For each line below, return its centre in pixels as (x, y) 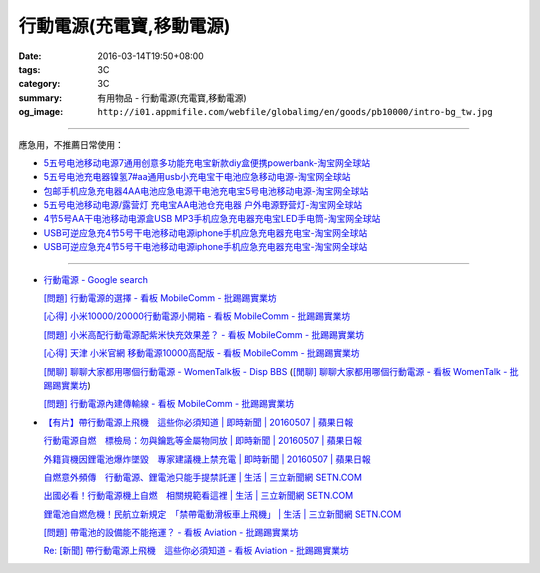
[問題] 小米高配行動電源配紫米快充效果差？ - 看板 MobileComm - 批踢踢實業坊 (204, 334)
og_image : (41, 112)
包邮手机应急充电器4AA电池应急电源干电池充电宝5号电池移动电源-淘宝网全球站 (206, 191)
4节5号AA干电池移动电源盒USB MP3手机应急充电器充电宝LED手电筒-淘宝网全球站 (212, 219)
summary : (40, 97)
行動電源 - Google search (96, 279)
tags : (29, 69)
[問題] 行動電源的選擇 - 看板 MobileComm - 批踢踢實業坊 (160, 298)
